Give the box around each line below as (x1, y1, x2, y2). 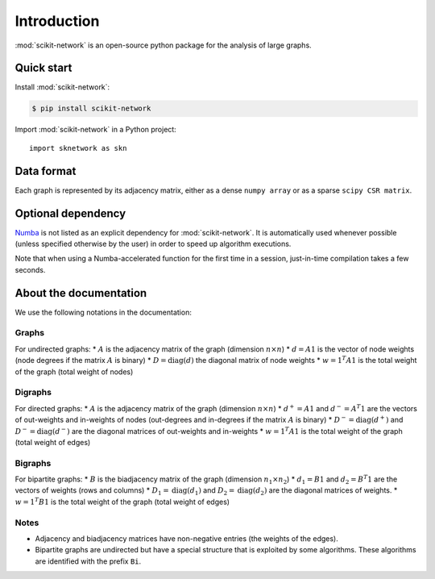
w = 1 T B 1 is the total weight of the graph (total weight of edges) (14, 496, 230, 506)
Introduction (14, 12, 100, 30)
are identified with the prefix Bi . (35, 556, 142, 566)
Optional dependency (14, 206, 126, 220)
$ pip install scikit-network (31, 104, 151, 113)
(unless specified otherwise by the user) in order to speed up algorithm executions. (14, 239, 292, 249)
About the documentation (14, 286, 147, 300)
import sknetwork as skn (29, 144, 127, 152)
